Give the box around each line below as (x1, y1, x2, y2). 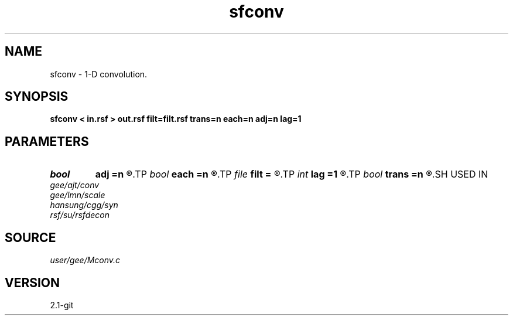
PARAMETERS (5, 134, 89, 149)
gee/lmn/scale (50, 190, 105, 200)
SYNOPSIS (5, 89, 69, 104)
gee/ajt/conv (50, 180, 100, 190)
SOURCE (5, 230, 56, 245)
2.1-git (50, 299, 74, 310)
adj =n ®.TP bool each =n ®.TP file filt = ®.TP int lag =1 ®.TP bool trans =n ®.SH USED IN (95, 168, 488, 181)
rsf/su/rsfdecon (50, 210, 110, 220)
